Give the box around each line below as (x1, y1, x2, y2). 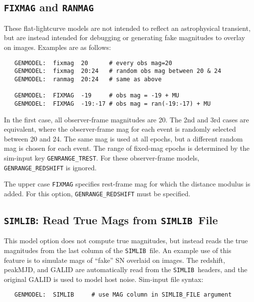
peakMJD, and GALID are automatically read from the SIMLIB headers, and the (4, 264, 248, 275)
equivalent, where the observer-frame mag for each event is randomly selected (4, 124, 236, 134)
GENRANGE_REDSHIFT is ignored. (4, 162, 97, 172)
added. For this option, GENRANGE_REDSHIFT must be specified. (4, 188, 190, 198)
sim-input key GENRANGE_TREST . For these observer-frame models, (4, 152, 200, 163)
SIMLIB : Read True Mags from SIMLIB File (4, 212, 218, 227)
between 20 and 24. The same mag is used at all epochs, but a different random (4, 133, 243, 143)
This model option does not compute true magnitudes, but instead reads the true (4, 235, 248, 246)
